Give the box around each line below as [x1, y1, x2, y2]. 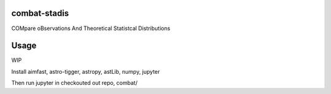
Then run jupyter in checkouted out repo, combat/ [11, 79, 138, 87]
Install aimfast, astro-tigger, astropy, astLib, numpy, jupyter [11, 68, 161, 75]
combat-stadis [11, 8, 69, 18]
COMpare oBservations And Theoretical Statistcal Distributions [11, 25, 171, 32]
